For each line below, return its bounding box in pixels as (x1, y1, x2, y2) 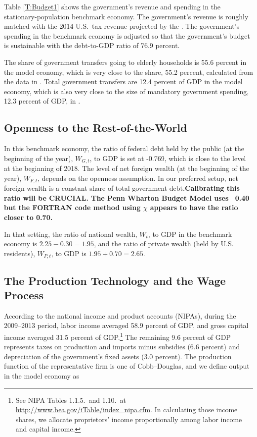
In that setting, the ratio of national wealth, (4, 228, 137, 239)
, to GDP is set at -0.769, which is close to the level (89, 153, 246, 163)
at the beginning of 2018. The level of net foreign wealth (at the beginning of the (4, 163, 249, 173)
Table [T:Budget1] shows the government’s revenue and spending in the (4, 1, 221, 11)
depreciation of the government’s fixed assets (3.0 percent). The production (4, 351, 232, 361)
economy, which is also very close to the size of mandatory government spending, (4, 86, 249, 96)
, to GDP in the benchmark (148, 228, 232, 239)
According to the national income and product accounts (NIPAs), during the (4, 310, 236, 321)
